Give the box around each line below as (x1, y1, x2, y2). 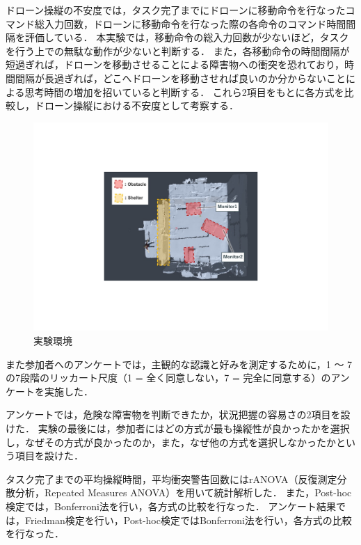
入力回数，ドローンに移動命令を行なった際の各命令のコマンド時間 (44, 16, 346, 31)
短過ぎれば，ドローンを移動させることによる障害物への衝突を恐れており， (6, 57, 345, 72)
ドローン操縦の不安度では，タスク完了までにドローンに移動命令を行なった (6, 3, 346, 17)
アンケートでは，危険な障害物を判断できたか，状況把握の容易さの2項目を (6, 407, 341, 422)
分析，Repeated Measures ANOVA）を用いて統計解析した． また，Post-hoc (15, 485, 352, 500)
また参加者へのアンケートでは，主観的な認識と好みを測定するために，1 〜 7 (6, 356, 353, 371)
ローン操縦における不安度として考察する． (44, 98, 239, 113)
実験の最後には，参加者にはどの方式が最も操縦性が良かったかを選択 (38, 420, 350, 435)
